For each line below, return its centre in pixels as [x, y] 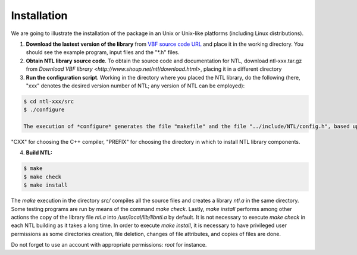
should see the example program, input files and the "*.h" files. [103, 52]
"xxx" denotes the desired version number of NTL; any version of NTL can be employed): [135, 86]
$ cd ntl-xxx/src [49, 101]
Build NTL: [39, 153]
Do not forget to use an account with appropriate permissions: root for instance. [109, 245]
